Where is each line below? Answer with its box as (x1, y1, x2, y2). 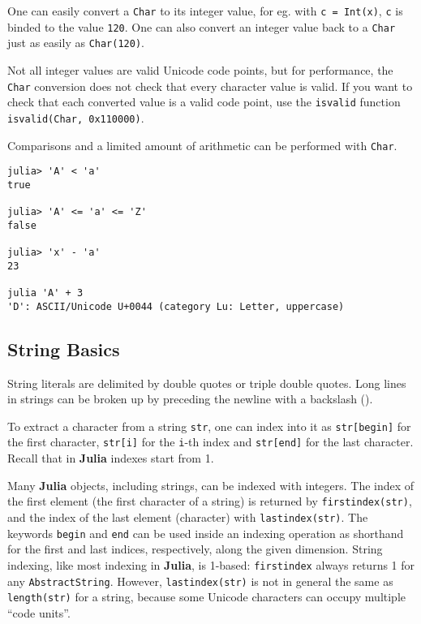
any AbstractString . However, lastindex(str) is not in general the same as (7, 572, 393, 589)
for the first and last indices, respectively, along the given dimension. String (7, 540, 383, 557)
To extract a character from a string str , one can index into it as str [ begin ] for (7, 417, 411, 434)
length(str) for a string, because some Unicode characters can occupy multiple (7, 588, 406, 605)
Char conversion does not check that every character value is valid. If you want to (7, 77, 413, 94)
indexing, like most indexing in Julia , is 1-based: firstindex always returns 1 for (7, 556, 415, 573)
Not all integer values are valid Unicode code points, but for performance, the (7, 61, 393, 78)
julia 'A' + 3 (7, 287, 84, 299)
